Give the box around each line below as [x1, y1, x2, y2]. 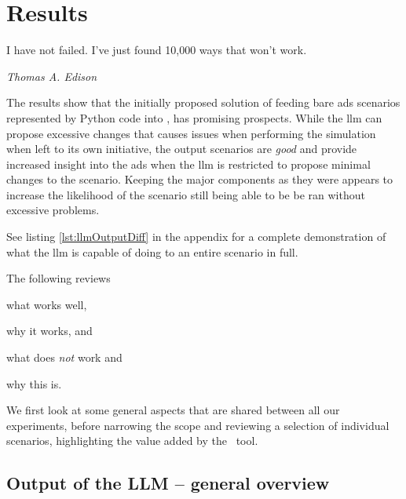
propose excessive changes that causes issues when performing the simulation [6, 125, 376, 141]
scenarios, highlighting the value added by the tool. [6, 432, 258, 449]
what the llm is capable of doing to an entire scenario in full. [6, 243, 298, 260]
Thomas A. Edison [6, 67, 97, 84]
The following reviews [6, 270, 111, 286]
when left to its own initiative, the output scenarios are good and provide [6, 140, 357, 157]
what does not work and [6, 349, 123, 366]
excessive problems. [6, 202, 100, 218]
